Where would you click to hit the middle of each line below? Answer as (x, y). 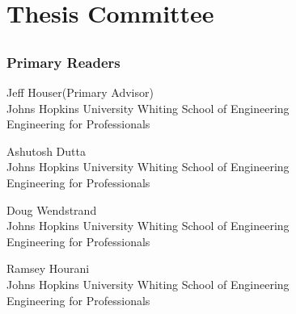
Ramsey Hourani (48, 268)
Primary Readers (63, 62)
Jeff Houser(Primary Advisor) (80, 92)
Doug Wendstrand (52, 209)
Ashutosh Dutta (46, 151)
